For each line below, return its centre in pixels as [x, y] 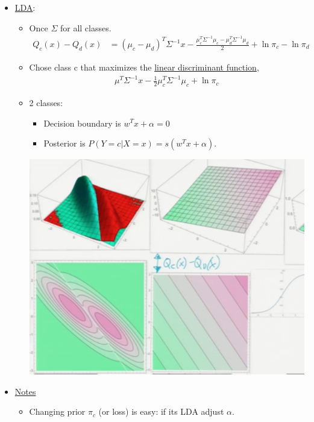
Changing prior [57, 411]
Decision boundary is [82, 123]
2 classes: [46, 102]
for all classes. [86, 27]
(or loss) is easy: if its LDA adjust [161, 411]
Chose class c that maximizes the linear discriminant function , [144, 67]
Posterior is [64, 143]
